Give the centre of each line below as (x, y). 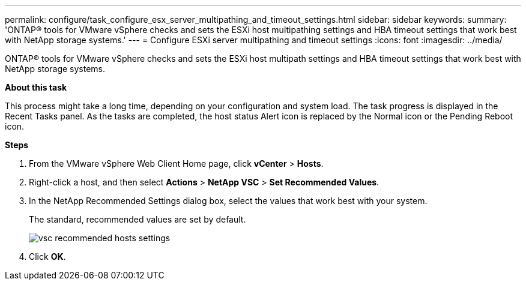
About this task (36, 87)
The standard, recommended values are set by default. (138, 219)
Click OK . (47, 256)
